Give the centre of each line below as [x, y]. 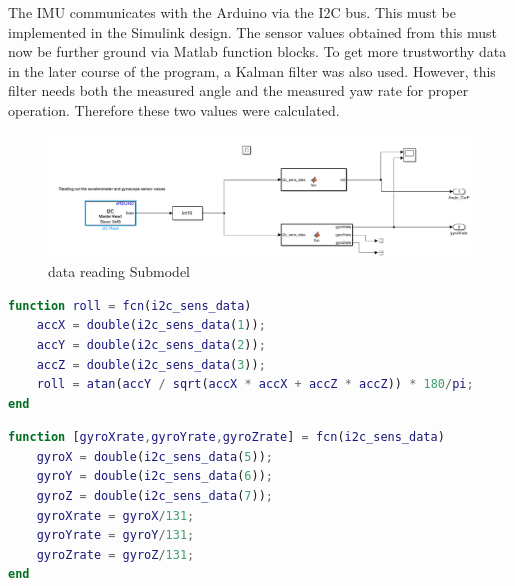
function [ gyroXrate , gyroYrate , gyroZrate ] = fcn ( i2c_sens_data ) [226, 437]
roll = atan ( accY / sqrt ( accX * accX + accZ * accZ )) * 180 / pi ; [255, 384]
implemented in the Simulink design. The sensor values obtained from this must [252, 31]
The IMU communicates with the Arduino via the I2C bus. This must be [232, 12]
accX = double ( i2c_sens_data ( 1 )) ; [151, 325]
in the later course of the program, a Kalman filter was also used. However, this [252, 70]
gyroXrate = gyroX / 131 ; [115, 515]
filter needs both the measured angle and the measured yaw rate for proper [238, 90]
